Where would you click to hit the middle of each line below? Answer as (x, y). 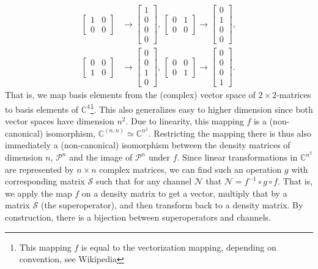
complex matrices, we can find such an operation (190, 169)
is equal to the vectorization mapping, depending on (179, 247)
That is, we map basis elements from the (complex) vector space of (130, 95)
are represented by (39, 169)
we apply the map (39, 193)
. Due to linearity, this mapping (185, 121)
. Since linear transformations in (237, 157)
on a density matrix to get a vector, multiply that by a (184, 193)
